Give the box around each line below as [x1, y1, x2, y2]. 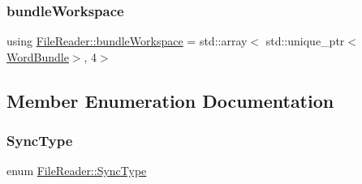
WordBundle [6, 48, 69, 65]
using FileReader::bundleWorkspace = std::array [6, 32, 248, 49]
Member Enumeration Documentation [6, 88, 334, 113]
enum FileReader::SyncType [6, 162, 147, 179]
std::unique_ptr [265, 32, 345, 49]
